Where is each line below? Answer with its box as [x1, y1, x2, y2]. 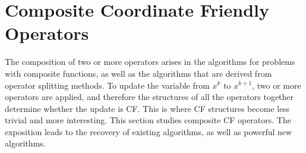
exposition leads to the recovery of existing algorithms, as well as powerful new [5, 125, 292, 138]
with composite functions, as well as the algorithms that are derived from [5, 67, 272, 79]
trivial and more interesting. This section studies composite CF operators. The [5, 114, 291, 126]
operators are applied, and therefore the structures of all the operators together [5, 90, 294, 103]
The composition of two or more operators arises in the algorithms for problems [5, 55, 295, 68]
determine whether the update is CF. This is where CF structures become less [5, 102, 290, 114]
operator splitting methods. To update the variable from [5, 79, 210, 91]
